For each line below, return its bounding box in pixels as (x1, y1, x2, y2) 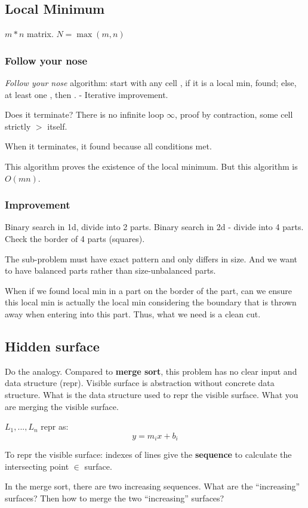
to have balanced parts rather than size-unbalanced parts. (5, 264, 216, 277)
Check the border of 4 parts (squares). (5, 232, 145, 244)
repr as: (41, 420, 69, 433)
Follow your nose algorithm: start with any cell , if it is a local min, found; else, (5, 76, 297, 89)
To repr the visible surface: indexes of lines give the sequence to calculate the (5, 448, 292, 461)
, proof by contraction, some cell (175, 108, 293, 121)
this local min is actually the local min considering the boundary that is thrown (5, 296, 297, 308)
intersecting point (5, 460, 69, 472)
